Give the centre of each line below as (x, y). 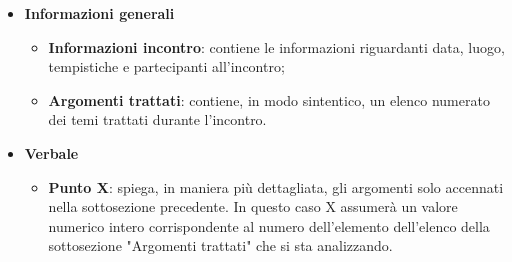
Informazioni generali (99, 13)
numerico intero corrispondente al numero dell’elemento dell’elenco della (269, 225)
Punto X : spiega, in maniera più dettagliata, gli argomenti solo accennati (276, 186)
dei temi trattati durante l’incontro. (157, 119)
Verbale (51, 152)
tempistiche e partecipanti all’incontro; (166, 66)
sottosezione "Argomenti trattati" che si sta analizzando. (220, 245)
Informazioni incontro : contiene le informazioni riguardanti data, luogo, (276, 46)
